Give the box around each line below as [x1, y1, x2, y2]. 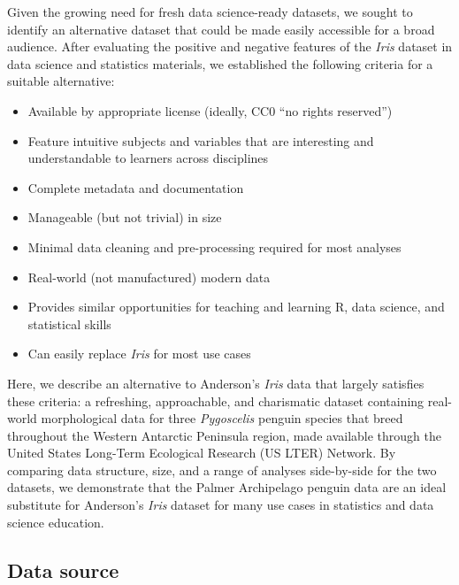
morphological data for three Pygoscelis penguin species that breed [41, 409, 403, 427]
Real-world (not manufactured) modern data [27, 267, 271, 286]
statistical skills [27, 314, 111, 333]
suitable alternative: [7, 72, 115, 90]
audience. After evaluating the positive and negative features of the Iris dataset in [7, 37, 453, 56]
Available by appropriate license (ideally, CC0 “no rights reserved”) [27, 101, 393, 119]
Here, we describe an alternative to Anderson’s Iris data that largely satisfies [7, 373, 425, 392]
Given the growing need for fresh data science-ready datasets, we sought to [7, 3, 413, 20]
